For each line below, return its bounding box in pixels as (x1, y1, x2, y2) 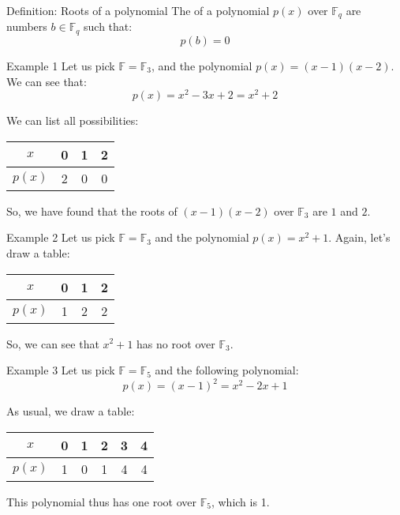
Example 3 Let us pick (6, 362, 115, 378)
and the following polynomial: (155, 362, 299, 378)
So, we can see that (6, 335, 99, 351)
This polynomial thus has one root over (6, 493, 197, 509)
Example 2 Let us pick (6, 229, 115, 246)
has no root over (136, 335, 215, 351)
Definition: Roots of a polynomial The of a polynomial (6, 2, 270, 18)
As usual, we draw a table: (6, 403, 135, 419)
